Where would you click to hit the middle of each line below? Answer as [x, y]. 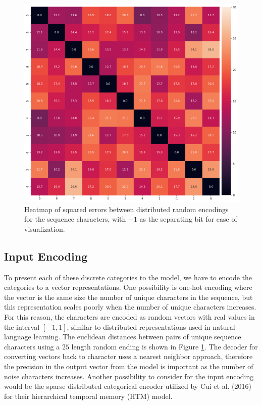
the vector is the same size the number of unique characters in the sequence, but [128, 297]
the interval [22, 326]
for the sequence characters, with [75, 219]
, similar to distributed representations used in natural [151, 326]
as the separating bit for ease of [188, 219]
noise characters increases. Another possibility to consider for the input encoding [129, 376]
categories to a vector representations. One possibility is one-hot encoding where [128, 287]
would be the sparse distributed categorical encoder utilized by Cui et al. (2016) [128, 386]
